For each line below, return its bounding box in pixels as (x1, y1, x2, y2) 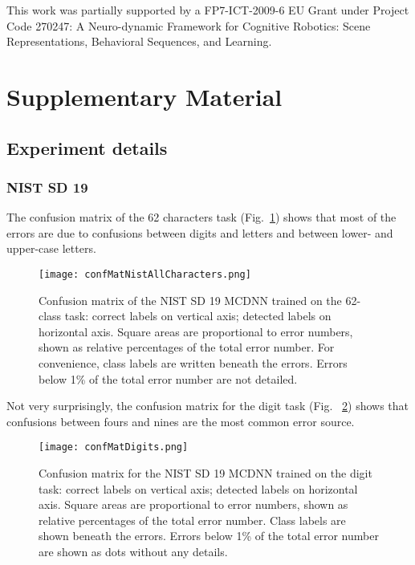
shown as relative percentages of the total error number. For (39, 339, 335, 356)
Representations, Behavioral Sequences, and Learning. (6, 33, 272, 50)
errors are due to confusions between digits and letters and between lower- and (6, 224, 393, 241)
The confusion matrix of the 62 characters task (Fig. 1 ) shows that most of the (6, 209, 397, 226)
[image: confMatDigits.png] (39, 441, 189, 453)
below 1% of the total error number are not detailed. (39, 370, 298, 387)
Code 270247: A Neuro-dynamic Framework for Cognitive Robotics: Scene (6, 17, 371, 34)
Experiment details (6, 135, 168, 160)
